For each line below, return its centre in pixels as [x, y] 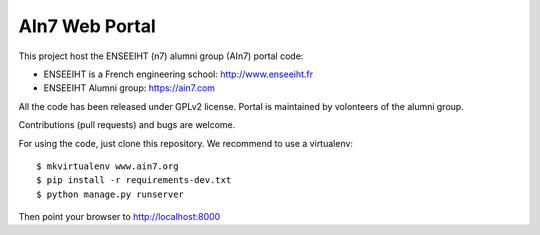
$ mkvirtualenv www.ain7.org [107, 166]
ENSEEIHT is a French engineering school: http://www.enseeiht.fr [178, 74]
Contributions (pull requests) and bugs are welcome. [127, 125]
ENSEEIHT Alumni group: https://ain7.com [129, 88]
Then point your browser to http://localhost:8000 [119, 217]
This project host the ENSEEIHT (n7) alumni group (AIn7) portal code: [161, 56]
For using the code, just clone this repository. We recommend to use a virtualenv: [186, 143]
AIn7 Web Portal [87, 26]
